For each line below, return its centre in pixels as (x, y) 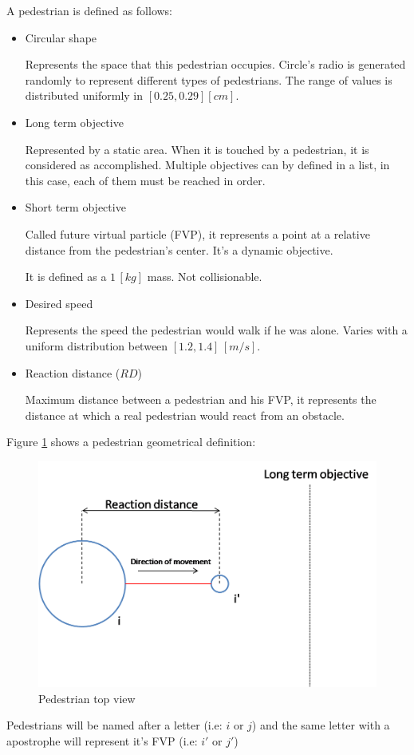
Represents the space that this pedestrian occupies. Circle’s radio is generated (215, 64)
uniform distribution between (97, 345)
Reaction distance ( (73, 372)
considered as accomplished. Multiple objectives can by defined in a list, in (207, 165)
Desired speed (59, 303)
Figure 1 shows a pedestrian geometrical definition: (131, 442)
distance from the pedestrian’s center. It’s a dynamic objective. (179, 249)
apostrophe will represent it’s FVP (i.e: (102, 740)
